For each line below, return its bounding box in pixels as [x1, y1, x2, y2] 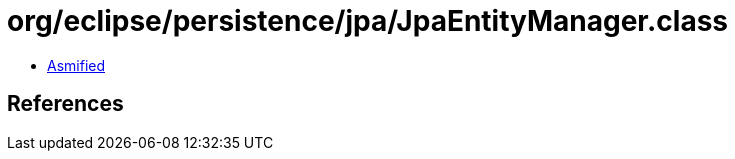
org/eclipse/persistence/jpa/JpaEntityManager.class [7, 4, 729, 38]
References [7, 91, 124, 117]
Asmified [47, 56, 106, 74]
